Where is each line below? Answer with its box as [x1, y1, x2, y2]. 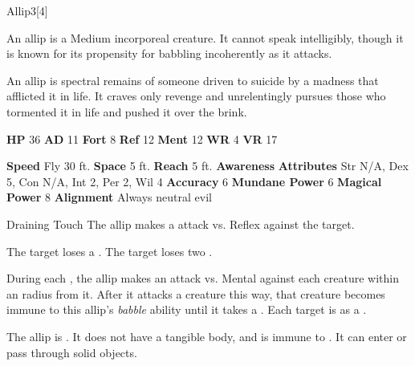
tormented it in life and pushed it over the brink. [6, 103, 247, 120]
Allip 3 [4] [6, 2, 48, 18]
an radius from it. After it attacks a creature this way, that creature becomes [6, 285, 385, 302]
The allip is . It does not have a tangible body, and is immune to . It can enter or [6, 327, 407, 344]
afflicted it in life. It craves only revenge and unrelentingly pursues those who [6, 87, 386, 104]
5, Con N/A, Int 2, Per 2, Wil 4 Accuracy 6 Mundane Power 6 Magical [6, 173, 382, 189]
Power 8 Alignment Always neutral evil [6, 189, 212, 205]
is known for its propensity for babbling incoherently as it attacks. [6, 45, 332, 62]
